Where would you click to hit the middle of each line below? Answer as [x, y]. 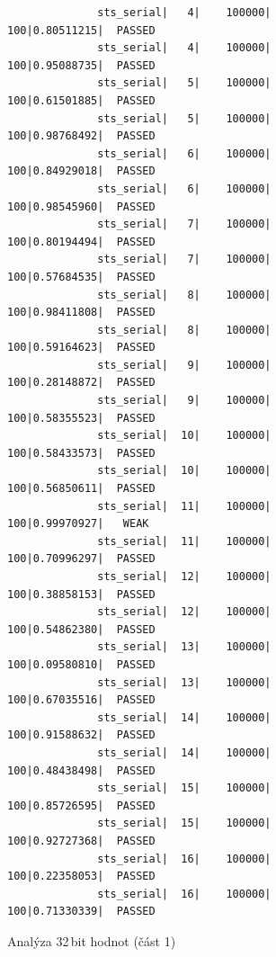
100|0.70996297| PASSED [81, 559]
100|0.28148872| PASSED [81, 383]
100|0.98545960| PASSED [81, 206]
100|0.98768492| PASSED [81, 136]
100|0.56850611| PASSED [81, 489]
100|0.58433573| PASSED [81, 453]
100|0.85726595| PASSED [81, 805]
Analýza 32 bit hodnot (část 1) [92, 940]
